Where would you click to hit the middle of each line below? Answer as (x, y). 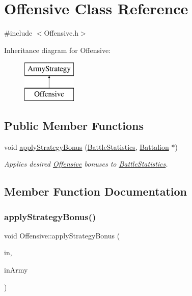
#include (18, 33)
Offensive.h (61, 33)
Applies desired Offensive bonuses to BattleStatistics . (86, 164)
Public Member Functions (74, 125)
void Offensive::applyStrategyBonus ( (62, 235)
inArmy (16, 270)
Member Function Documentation (96, 191)
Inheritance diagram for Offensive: (58, 50)
